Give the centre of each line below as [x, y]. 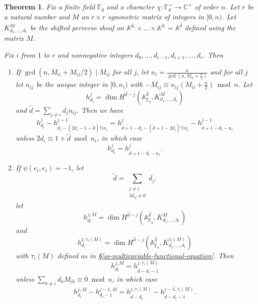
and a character [130, 6]
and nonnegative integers [95, 54]
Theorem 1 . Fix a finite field [50, 6]
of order [207, 6]
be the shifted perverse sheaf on [77, 28]
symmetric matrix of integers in [156, 17]
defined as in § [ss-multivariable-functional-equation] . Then [146, 255]
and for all [226, 72]
